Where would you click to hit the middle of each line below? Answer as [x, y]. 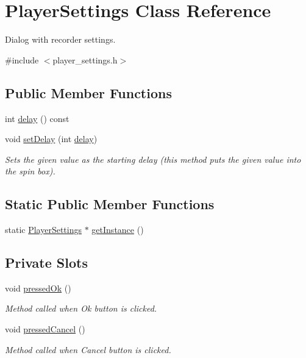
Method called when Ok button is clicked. [81, 308]
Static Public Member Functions [110, 204]
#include [22, 59]
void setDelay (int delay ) [51, 139]
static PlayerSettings [44, 230]
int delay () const [37, 118]
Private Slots [46, 263]
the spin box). [30, 171]
